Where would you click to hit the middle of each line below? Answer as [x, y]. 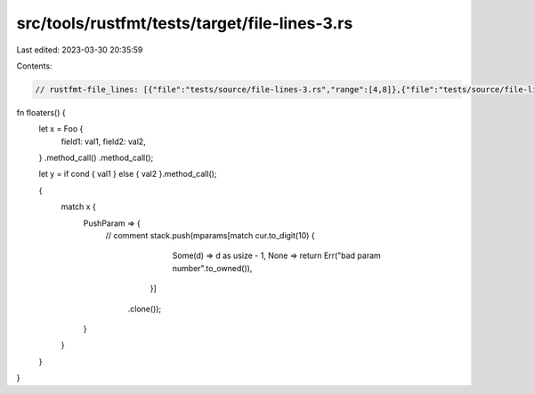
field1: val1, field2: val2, [103, 141]
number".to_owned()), [212, 268]
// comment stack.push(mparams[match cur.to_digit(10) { [210, 236]
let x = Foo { [61, 129]
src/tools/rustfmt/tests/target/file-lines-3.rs [185, 23]
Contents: [34, 66]
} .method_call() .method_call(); [96, 158]
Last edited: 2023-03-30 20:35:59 [80, 50]
